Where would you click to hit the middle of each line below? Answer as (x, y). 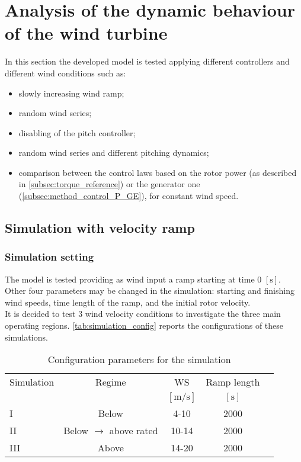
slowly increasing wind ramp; (71, 93)
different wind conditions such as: (65, 73)
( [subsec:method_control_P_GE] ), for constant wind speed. (129, 196)
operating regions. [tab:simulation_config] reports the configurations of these (144, 325)
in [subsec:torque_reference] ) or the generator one (109, 184)
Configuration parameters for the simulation (139, 360)
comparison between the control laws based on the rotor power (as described (158, 172)
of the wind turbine (86, 33)
